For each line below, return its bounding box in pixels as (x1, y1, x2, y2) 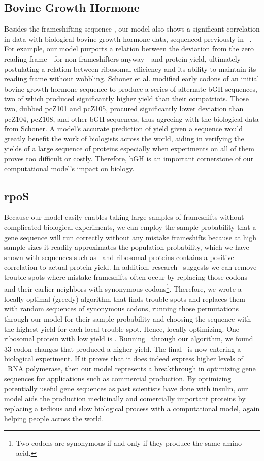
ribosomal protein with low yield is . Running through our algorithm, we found (4, 333, 253, 344)
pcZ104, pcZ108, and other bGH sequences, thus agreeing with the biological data (4, 113, 259, 124)
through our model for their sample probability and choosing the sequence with (4, 313, 251, 324)
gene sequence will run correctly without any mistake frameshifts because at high (4, 232, 257, 242)
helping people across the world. (4, 413, 104, 423)
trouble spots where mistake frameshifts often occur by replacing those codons (4, 271, 248, 282)
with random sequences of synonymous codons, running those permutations (4, 303, 239, 314)
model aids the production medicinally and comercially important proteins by (4, 393, 246, 404)
